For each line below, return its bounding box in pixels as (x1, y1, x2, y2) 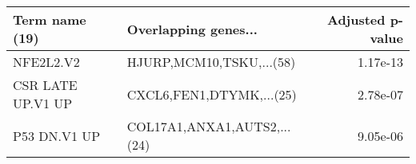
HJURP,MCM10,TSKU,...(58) (126, 53, 296, 71)
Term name (13, 10, 86, 29)
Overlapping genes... (126, 19, 258, 38)
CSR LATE (13, 76, 78, 94)
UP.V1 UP (13, 94, 73, 112)
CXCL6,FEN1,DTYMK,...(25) (126, 84, 297, 103)
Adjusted (326, 10, 386, 29)
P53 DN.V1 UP (13, 126, 101, 145)
